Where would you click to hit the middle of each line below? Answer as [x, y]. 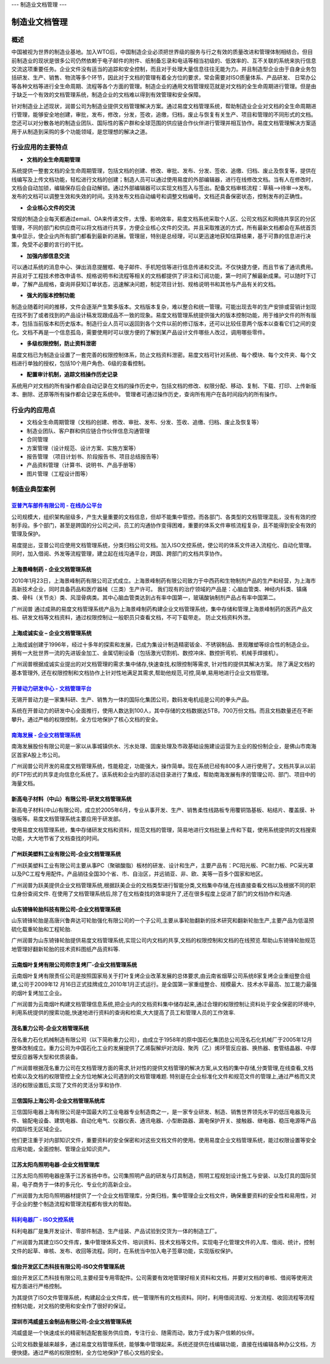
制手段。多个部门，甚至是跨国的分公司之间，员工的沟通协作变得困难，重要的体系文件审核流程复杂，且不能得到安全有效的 [164, 525]
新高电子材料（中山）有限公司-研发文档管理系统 [71, 798]
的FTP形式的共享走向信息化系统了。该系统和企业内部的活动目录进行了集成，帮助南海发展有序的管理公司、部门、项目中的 [163, 775]
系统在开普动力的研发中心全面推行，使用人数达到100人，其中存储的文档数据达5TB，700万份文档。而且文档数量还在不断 [162, 711]
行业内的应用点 [33, 410]
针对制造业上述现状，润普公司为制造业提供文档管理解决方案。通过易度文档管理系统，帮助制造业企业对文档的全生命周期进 [164, 106]
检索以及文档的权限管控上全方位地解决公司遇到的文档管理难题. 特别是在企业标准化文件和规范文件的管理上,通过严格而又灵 [163, 1077]
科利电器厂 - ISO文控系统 [43, 1220]
